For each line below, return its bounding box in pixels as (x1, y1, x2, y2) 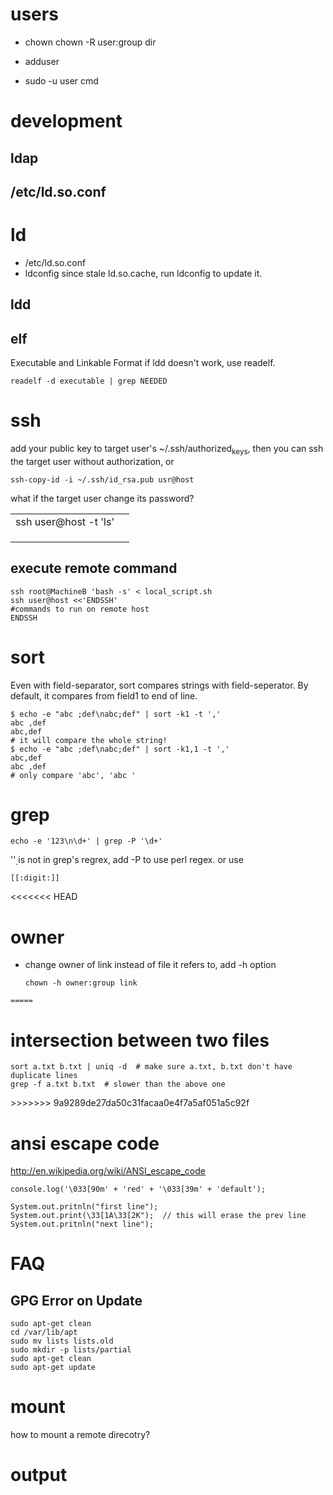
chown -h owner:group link (24, 978, 138, 988)
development (10, 110, 123, 133)
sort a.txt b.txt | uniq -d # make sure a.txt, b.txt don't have (10, 1062, 293, 1072)
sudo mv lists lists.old (10, 1336, 114, 1347)
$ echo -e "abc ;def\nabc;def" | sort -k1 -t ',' (10, 709, 222, 719)
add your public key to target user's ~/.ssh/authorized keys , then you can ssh (10, 442, 324, 457)
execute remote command (10, 560, 178, 577)
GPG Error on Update (10, 1292, 143, 1309)
